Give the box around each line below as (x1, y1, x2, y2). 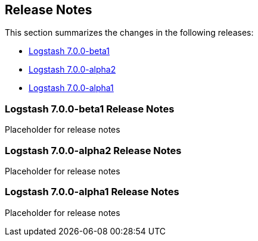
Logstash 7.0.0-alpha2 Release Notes (5, 144, 182, 157)
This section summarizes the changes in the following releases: (5, 27, 254, 38)
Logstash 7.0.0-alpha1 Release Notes (5, 186, 179, 198)
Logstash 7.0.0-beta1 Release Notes (5, 102, 175, 115)
